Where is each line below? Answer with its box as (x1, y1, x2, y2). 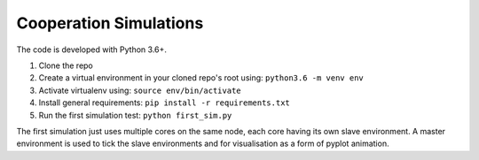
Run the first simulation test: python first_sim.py (38, 110, 232, 120)
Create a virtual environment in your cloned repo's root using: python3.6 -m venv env (38, 72, 364, 83)
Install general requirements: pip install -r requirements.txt (38, 97, 290, 108)
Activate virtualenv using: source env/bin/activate (38, 85, 241, 95)
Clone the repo (38, 60, 93, 71)
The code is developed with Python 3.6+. (16, 44, 168, 55)
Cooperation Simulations (16, 13, 204, 33)
